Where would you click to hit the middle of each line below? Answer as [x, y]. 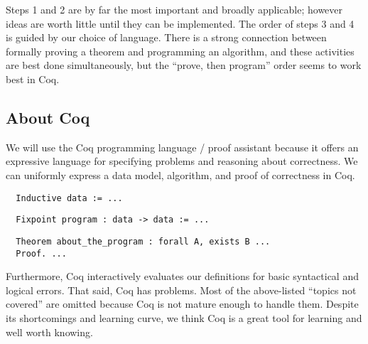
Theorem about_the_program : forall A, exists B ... [143, 241]
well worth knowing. [49, 332]
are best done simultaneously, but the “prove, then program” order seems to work [184, 65]
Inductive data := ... [69, 198]
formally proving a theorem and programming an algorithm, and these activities [180, 51]
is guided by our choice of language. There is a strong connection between [166, 37]
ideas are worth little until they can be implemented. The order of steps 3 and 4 [180, 23]
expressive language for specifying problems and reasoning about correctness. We [182, 161]
